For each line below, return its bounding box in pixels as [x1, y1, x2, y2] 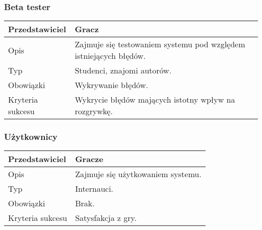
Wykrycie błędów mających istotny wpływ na [75, 94, 235, 106]
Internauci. [75, 183, 113, 195]
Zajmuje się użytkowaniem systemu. [75, 168, 202, 180]
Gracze [75, 153, 103, 165]
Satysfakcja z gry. [75, 212, 137, 224]
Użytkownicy [4, 130, 57, 143]
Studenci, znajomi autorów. [75, 64, 172, 76]
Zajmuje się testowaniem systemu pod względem [75, 38, 245, 50]
